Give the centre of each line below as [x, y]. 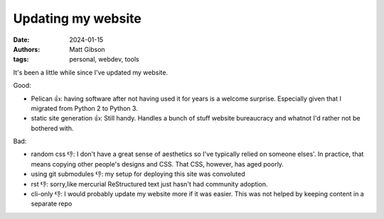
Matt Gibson [87, 49]
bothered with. [52, 128]
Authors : [27, 49]
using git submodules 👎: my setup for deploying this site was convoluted [138, 174]
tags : [21, 60]
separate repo [52, 204]
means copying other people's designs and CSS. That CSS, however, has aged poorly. [158, 164]
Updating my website [77, 18]
